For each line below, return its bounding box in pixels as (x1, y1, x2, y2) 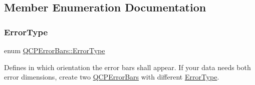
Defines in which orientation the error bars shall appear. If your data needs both (4, 62, 251, 72)
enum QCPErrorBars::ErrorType (4, 45, 105, 55)
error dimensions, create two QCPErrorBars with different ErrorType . (4, 72, 219, 82)
